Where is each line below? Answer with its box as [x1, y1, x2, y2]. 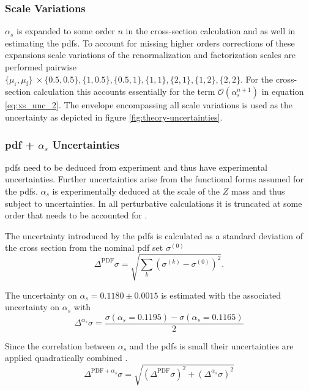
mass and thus [231, 184, 285, 197]
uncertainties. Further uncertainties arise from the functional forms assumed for [5, 173, 303, 185]
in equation [261, 85, 304, 98]
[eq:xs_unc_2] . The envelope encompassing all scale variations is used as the [5, 99, 293, 111]
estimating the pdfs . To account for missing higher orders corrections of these [5, 36, 295, 49]
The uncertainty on [5, 288, 77, 301]
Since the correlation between [5, 339, 116, 352]
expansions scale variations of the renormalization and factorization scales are [5, 48, 296, 61]
